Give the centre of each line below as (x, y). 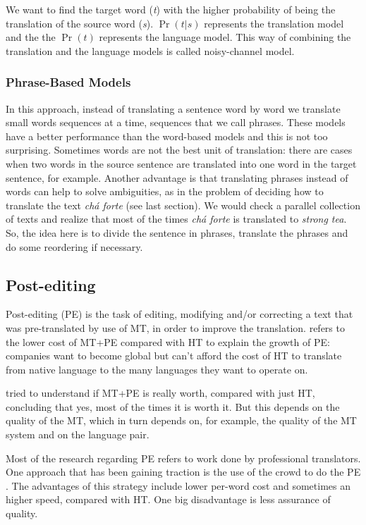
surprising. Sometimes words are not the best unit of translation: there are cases (179, 150)
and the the (31, 37)
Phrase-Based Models (68, 82)
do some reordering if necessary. (74, 246)
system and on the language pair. (78, 434)
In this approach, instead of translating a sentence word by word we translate (173, 108)
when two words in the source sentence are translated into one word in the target (181, 163)
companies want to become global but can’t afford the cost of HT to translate (174, 356)
